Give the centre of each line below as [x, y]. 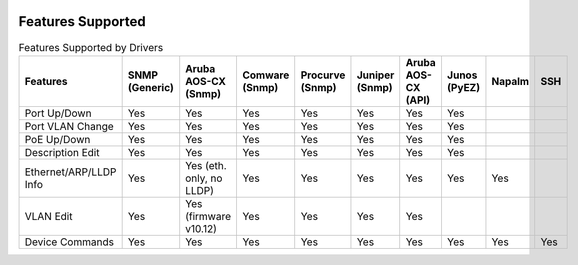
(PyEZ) [463, 87]
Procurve [323, 75]
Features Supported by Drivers [91, 47]
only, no [204, 178]
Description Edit [62, 152]
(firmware [208, 216]
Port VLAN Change [69, 126]
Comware [265, 75]
